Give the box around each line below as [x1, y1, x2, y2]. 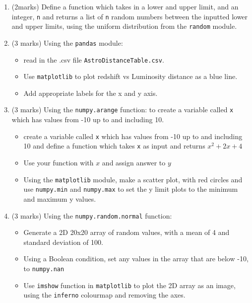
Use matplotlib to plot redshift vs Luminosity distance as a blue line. [23, 71, 238, 81]
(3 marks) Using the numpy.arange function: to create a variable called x [11, 104, 234, 115]
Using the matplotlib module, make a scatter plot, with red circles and [23, 174, 243, 184]
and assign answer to [102, 157, 166, 168]
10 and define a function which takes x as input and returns [23, 141, 205, 151]
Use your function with [23, 157, 94, 168]
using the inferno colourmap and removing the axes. [23, 290, 186, 300]
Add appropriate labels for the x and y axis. [23, 87, 158, 98]
